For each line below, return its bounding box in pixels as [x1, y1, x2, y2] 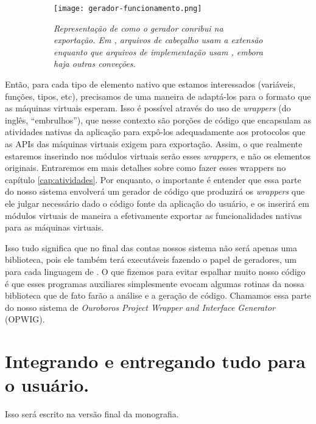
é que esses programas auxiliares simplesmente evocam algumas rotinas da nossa [5, 277, 304, 290]
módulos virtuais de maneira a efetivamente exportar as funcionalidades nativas [5, 209, 302, 221]
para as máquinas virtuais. [5, 221, 104, 234]
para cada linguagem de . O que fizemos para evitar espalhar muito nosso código [5, 265, 306, 277]
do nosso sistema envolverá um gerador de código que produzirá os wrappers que [5, 185, 305, 198]
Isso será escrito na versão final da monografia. [5, 408, 179, 420]
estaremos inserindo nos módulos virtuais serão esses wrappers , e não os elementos [5, 149, 311, 162]
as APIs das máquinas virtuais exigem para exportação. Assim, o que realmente [5, 137, 303, 150]
